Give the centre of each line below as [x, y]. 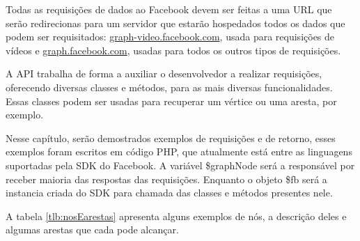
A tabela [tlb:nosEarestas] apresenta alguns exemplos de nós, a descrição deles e [176, 216]
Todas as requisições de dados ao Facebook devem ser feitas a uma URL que [169, 9]
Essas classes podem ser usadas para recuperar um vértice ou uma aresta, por [171, 101]
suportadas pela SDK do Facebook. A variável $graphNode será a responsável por [180, 165]
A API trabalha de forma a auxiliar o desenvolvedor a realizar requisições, [164, 73]
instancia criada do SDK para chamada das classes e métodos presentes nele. [169, 193]
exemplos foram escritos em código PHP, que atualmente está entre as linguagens [179, 151]
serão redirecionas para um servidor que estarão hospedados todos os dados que [175, 23]
